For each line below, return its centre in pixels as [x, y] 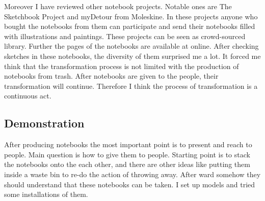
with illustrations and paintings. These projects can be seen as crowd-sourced [125, 36]
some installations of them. [46, 194]
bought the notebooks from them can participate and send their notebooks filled [130, 26]
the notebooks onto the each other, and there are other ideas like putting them [127, 164]
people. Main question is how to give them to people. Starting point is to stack [127, 154]
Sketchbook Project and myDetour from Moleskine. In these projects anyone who [131, 16]
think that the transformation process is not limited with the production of [122, 66]
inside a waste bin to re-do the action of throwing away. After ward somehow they [132, 174]
